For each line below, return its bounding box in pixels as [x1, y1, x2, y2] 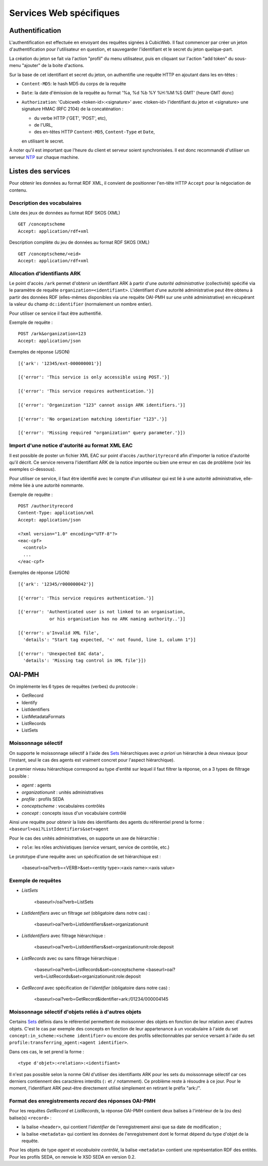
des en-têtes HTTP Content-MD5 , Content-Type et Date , [34, 129, 155, 135]
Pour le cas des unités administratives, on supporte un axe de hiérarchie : [9, 835, 160, 841]
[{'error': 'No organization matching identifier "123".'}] [18, 416, 167, 422]
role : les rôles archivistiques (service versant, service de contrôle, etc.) [21, 844, 170, 850]
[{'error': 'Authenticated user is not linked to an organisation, [18, 609, 186, 615]
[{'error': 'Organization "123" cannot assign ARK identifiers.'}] [18, 402, 186, 408]
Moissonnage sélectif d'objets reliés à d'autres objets [9, 1008, 141, 1015]
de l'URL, [34, 122, 53, 128]
